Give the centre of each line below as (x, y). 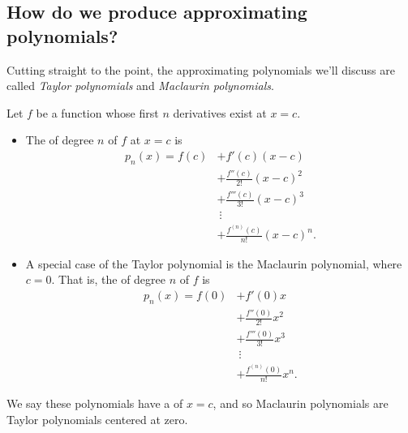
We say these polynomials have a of (95, 403)
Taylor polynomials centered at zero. (97, 419)
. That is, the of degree (109, 279)
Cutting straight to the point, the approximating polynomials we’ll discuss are (201, 69)
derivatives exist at (220, 112)
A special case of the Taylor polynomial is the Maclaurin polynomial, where (214, 263)
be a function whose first (97, 112)
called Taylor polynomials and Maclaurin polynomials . (140, 86)
